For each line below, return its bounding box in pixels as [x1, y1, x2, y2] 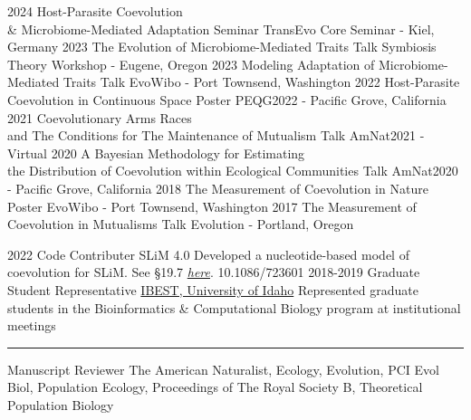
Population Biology [7, 395, 114, 414]
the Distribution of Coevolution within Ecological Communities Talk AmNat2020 [7, 161, 458, 180]
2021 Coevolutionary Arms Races [7, 108, 192, 127]
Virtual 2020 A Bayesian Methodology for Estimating [7, 143, 305, 162]
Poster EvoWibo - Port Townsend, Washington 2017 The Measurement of [7, 196, 417, 215]
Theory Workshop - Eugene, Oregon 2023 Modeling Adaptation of [7, 54, 375, 73]
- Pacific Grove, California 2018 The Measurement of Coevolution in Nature [7, 178, 428, 197]
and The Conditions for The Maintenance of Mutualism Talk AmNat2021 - [7, 126, 425, 145]
